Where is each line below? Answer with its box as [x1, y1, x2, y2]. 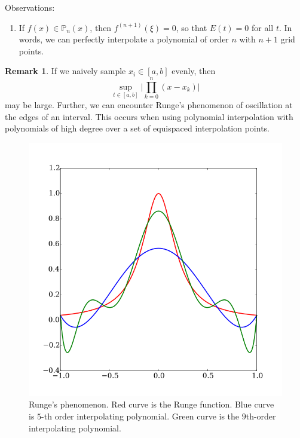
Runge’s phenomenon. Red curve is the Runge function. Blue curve [29, 398, 274, 411]
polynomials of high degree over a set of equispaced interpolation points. [5, 122, 270, 134]
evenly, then [172, 65, 216, 77]
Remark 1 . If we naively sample [5, 65, 126, 77]
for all [251, 21, 274, 33]
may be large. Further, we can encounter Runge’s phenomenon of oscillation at [5, 98, 293, 111]
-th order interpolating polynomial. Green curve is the [41, 409, 240, 422]
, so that [176, 21, 207, 33]
